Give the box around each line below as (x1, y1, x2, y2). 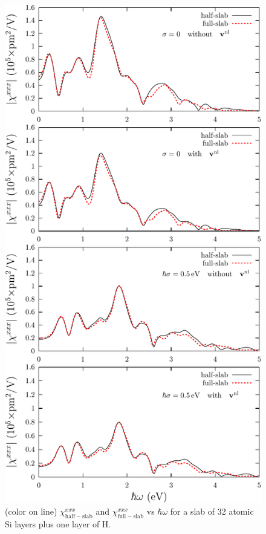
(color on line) (5, 505, 57, 518)
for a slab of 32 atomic (170, 505, 254, 518)
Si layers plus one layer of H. (5, 518, 111, 530)
